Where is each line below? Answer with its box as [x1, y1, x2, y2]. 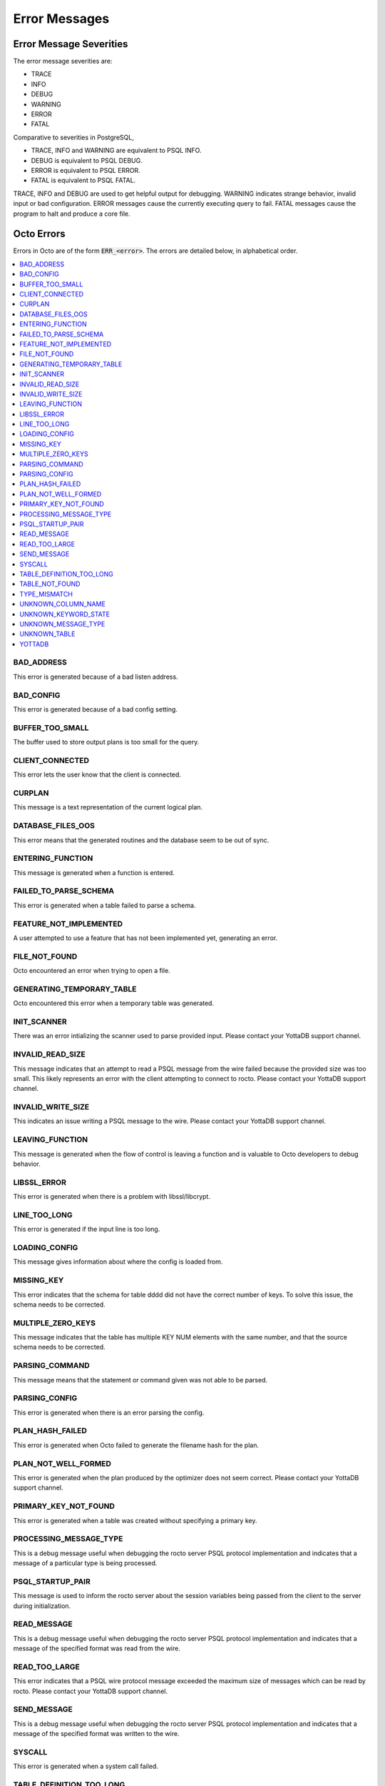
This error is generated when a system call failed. [13, 1762, 158, 1771]
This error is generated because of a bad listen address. [13, 672, 178, 681]
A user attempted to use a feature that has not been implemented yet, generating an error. [13, 933, 278, 942]
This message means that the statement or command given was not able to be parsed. [13, 1375, 268, 1384]
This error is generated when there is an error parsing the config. [13, 1408, 205, 1417]
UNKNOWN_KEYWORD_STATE [19, 609, 111, 618]
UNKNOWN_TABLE [19, 629, 76, 639]
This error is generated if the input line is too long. [13, 1225, 160, 1234]
